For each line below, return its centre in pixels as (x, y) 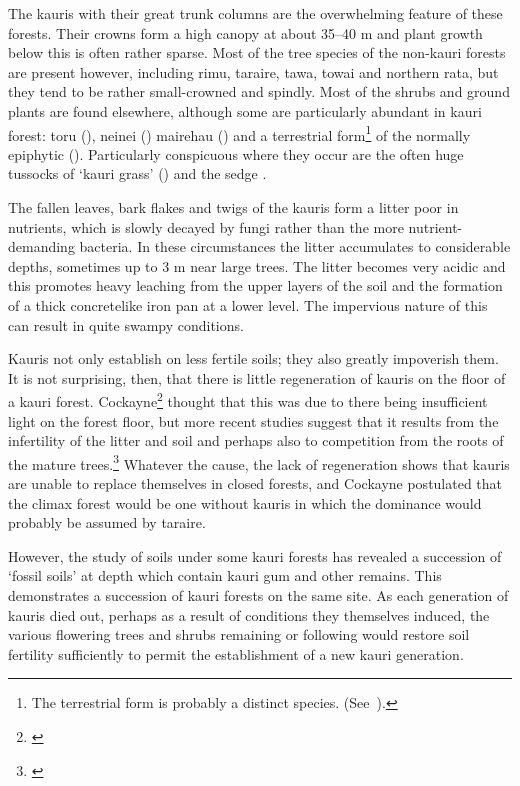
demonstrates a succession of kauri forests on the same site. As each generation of (258, 595)
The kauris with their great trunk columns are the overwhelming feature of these (255, 13)
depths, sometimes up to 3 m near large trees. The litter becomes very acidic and (257, 265)
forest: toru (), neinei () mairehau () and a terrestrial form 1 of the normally (239, 133)
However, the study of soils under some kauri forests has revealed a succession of (255, 555)
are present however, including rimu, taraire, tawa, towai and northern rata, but (253, 71)
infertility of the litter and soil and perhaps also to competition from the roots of (256, 440)
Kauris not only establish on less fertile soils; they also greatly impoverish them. (253, 358)
